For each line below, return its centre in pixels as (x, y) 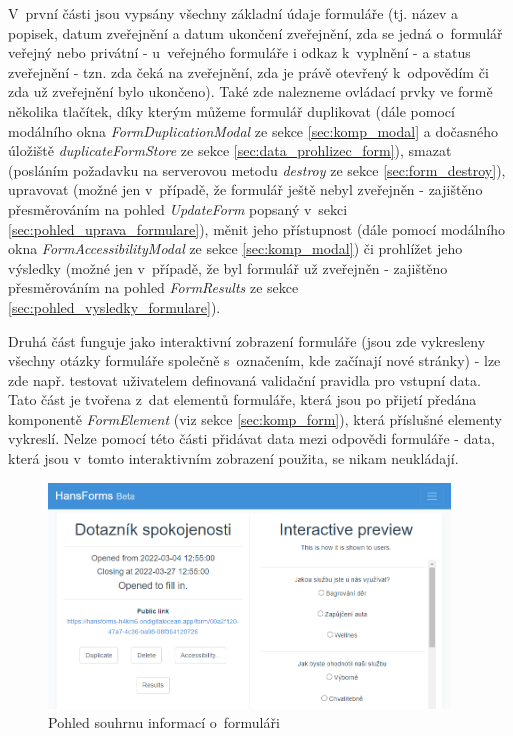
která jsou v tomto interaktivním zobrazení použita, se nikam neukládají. (233, 458)
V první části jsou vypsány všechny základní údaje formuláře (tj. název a (233, 13)
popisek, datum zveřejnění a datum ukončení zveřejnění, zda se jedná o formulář (255, 32)
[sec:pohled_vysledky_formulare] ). (114, 306)
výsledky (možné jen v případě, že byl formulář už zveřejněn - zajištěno (228, 267)
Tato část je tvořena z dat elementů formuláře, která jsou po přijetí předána (242, 399)
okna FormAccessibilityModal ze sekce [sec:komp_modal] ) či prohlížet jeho (235, 248)
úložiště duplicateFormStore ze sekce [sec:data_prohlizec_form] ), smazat (230, 150)
